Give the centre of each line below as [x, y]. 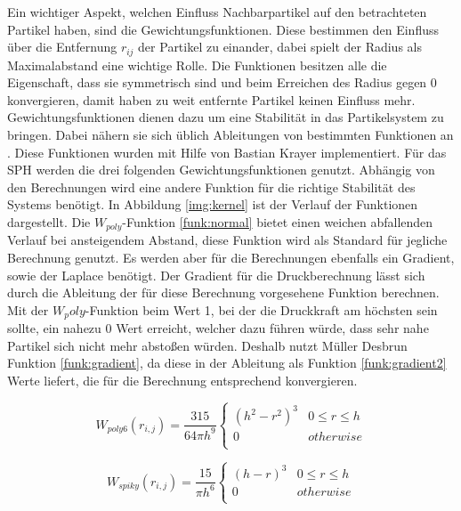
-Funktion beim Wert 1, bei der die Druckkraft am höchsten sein [261, 309]
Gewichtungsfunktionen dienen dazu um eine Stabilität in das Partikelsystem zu [226, 117]
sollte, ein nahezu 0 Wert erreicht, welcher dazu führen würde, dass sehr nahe [218, 328]
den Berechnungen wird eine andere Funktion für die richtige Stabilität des [211, 187]
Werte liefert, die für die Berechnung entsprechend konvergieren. [182, 381]
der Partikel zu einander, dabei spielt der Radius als [280, 47]
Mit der [28, 309]
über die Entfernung [62, 47]
